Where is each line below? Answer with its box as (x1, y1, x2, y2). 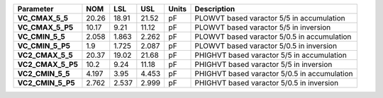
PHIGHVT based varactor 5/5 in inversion (194, 60, 333, 69)
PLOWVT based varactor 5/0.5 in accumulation (194, 32, 352, 42)
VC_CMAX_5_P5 (17, 23, 74, 32)
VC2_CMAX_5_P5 (17, 60, 78, 69)
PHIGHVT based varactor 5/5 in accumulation (194, 50, 347, 60)
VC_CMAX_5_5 (17, 13, 69, 23)
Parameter (17, 4, 54, 13)
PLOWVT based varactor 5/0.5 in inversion (194, 41, 337, 51)
